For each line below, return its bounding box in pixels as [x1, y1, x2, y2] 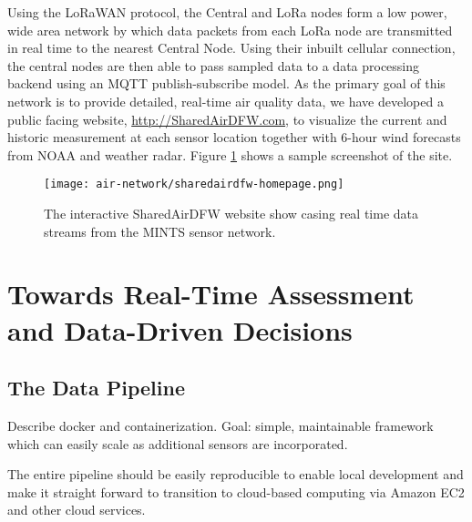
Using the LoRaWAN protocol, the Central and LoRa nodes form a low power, [7, 3, 447, 21]
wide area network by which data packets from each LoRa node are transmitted [7, 20, 453, 39]
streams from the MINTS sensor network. [44, 221, 276, 241]
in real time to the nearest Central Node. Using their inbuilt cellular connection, [7, 38, 456, 57]
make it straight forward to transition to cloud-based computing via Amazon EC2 [7, 482, 465, 501]
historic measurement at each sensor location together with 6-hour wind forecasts [7, 128, 461, 147]
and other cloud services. [7, 500, 146, 519]
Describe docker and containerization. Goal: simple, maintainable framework [7, 415, 434, 435]
